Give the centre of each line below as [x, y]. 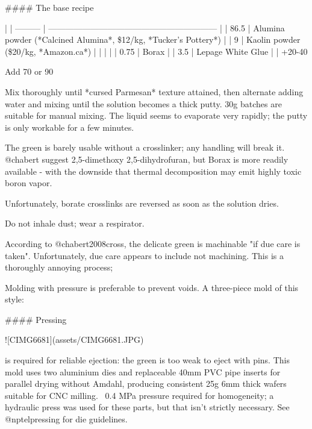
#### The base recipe [49, 7]
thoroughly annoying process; [59, 267]
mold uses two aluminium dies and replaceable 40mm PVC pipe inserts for [143, 371]
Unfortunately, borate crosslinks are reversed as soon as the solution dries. [142, 203]
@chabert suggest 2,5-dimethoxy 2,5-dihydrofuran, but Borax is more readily [147, 159]
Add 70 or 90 [29, 71]
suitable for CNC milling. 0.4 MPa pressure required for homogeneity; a [139, 395]
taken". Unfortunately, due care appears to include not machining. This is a [144, 255]
